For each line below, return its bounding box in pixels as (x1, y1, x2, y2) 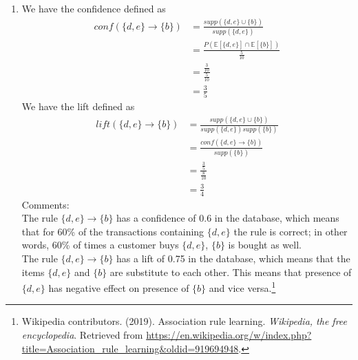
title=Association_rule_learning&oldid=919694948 (21, 341, 239, 355)
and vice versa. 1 (209, 279, 276, 295)
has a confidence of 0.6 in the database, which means (116, 211, 339, 225)
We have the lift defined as (21, 99, 135, 114)
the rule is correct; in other (233, 224, 348, 238)
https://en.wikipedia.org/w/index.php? (146, 327, 312, 341)
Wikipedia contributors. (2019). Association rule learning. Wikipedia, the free (21, 314, 348, 328)
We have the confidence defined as (21, 1, 166, 15)
